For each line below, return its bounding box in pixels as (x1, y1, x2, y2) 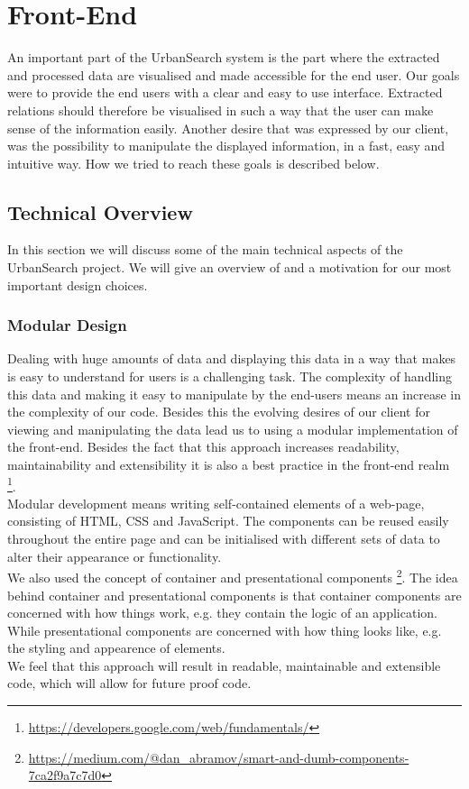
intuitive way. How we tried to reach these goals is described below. (7, 153, 380, 172)
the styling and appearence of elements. (7, 638, 225, 657)
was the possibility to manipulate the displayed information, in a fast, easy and (7, 136, 446, 155)
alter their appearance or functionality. (7, 546, 222, 565)
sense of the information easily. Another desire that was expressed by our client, (7, 118, 449, 137)
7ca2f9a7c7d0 (28, 766, 102, 784)
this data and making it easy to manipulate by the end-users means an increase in (7, 384, 461, 403)
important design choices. (7, 275, 148, 294)
